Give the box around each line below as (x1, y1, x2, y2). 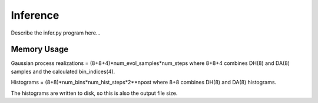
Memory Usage (11, 44, 69, 54)
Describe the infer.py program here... (11, 29, 101, 36)
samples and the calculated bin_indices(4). (11, 68, 115, 75)
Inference (11, 9, 59, 22)
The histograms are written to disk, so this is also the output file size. (11, 90, 178, 97)
